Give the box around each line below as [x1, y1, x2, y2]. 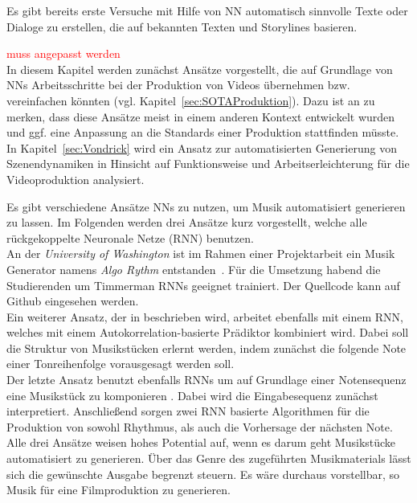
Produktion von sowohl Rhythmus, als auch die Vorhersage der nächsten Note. [6, 418, 393, 435]
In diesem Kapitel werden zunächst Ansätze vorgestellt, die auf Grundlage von [6, 60, 393, 77]
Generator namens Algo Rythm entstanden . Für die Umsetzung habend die [6, 260, 381, 277]
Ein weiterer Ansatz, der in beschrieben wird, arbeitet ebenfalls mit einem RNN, [6, 308, 403, 325]
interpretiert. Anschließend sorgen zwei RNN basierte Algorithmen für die [6, 403, 370, 419]
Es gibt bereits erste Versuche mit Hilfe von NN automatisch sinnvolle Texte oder [6, 2, 408, 18]
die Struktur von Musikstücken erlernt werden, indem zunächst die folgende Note [6, 339, 407, 356]
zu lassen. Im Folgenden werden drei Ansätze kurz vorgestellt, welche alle [6, 214, 367, 231]
